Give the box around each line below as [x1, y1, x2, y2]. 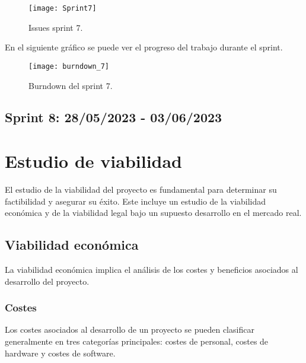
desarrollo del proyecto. [5, 275, 90, 287]
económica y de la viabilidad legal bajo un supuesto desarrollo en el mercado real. [5, 206, 302, 219]
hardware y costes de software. [5, 346, 116, 359]
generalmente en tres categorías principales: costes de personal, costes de [5, 335, 269, 347]
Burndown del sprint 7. [28, 79, 113, 91]
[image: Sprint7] [28, 4, 97, 12]
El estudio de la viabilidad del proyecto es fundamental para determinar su [5, 183, 277, 195]
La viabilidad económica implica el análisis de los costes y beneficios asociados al [5, 263, 298, 275]
